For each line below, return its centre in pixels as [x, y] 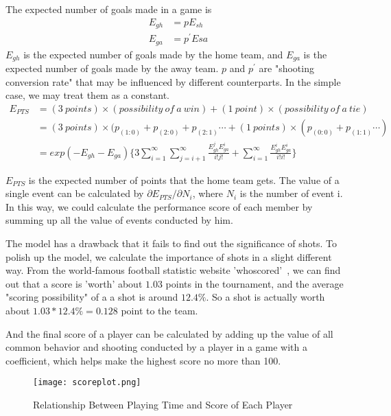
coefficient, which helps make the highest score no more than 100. [143, 360]
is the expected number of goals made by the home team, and [153, 54]
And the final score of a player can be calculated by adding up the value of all [169, 333]
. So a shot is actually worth [265, 297]
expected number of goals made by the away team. [112, 68]
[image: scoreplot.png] [87, 383]
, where [208, 193]
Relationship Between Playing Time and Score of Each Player [163, 405]
